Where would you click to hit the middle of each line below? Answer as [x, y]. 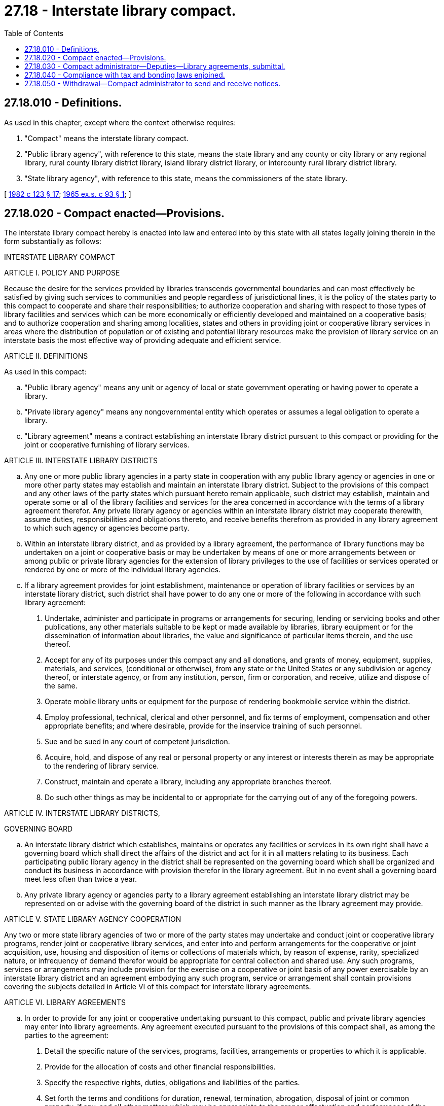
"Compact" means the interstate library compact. [106, 138]
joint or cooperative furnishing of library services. [107, 445]
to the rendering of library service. [102, 766]
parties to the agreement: [67, 1035]
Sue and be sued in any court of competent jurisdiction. [137, 742]
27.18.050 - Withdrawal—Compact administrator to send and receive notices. [153, 83]
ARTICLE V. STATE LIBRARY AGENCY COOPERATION [93, 919]
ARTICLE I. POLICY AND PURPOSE [62, 273]
